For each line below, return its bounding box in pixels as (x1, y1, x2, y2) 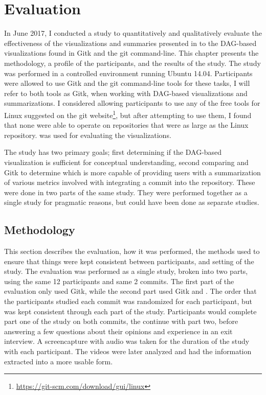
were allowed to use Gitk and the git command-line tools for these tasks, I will (4, 78, 250, 88)
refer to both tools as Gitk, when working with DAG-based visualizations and (4, 87, 248, 98)
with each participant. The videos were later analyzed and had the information (4, 346, 252, 357)
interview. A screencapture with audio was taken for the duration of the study (4, 336, 250, 346)
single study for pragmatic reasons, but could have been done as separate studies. (4, 197, 259, 207)
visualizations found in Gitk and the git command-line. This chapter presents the (4, 48, 259, 58)
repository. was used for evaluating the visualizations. (4, 129, 171, 140)
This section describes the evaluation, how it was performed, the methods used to (4, 246, 260, 257)
